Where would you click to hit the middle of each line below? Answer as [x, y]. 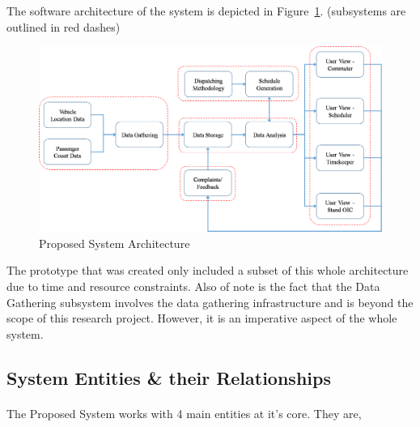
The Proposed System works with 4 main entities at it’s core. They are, [184, 413]
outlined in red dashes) [64, 26]
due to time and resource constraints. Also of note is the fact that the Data [193, 286]
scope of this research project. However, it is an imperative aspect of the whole [202, 318]
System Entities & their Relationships [169, 377]
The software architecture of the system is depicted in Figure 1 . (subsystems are [206, 11]
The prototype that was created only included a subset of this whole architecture [208, 270]
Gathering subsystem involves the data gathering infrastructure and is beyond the [210, 302]
